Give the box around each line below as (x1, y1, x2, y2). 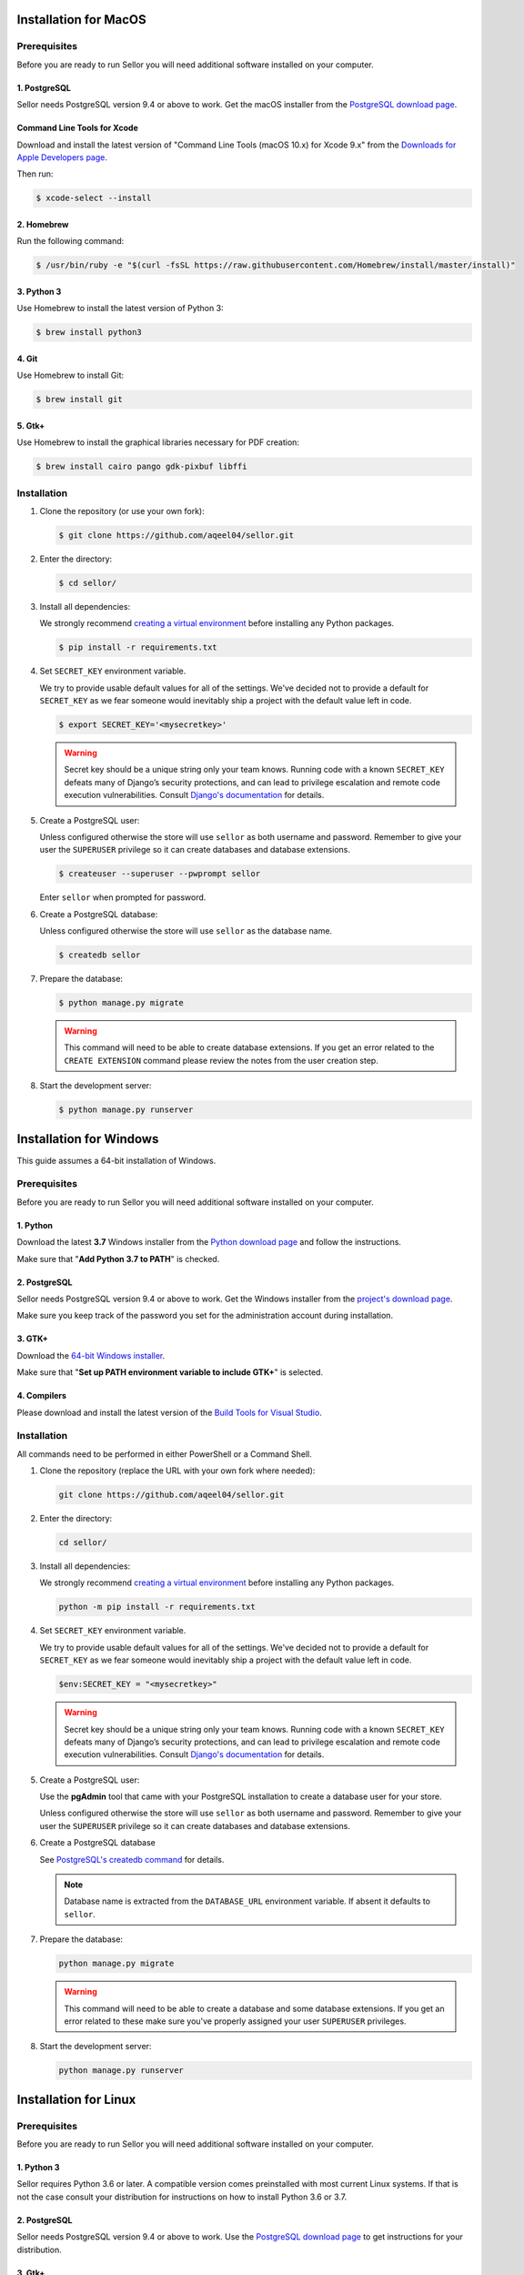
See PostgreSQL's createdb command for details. (39, 1854, 225, 1865)
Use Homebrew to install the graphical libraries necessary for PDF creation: (16, 437, 300, 448)
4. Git (16, 353, 38, 364)
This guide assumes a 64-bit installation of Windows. (16, 1155, 217, 1166)
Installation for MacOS (16, 12, 146, 27)
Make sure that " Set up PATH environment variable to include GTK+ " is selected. (16, 1367, 323, 1378)
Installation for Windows (16, 1131, 159, 1147)
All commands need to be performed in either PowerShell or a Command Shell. (16, 1448, 313, 1460)
